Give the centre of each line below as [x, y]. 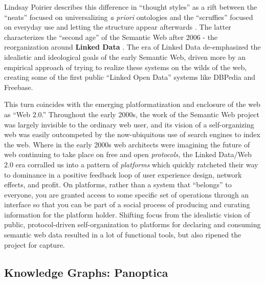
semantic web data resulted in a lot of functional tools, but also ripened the [123, 235]
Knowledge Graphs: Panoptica [86, 272]
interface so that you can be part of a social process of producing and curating [127, 204]
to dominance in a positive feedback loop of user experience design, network [123, 174]
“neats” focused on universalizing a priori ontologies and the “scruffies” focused [129, 17]
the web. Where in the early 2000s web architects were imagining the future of [127, 144]
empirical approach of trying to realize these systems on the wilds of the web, [126, 67]
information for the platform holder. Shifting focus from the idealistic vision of [127, 214]
